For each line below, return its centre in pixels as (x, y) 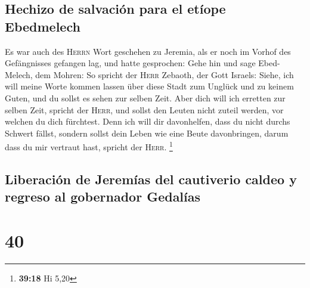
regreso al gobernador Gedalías (103, 196)
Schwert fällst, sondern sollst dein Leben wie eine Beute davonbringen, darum (147, 133)
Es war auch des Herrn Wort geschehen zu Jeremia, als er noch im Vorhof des (148, 51)
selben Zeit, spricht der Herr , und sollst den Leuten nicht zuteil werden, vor (144, 109)
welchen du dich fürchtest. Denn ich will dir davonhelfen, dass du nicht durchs (148, 121)
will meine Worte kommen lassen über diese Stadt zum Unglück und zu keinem (149, 86)
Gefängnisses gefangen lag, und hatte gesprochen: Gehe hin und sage (130, 63)
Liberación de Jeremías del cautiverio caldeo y (151, 179)
